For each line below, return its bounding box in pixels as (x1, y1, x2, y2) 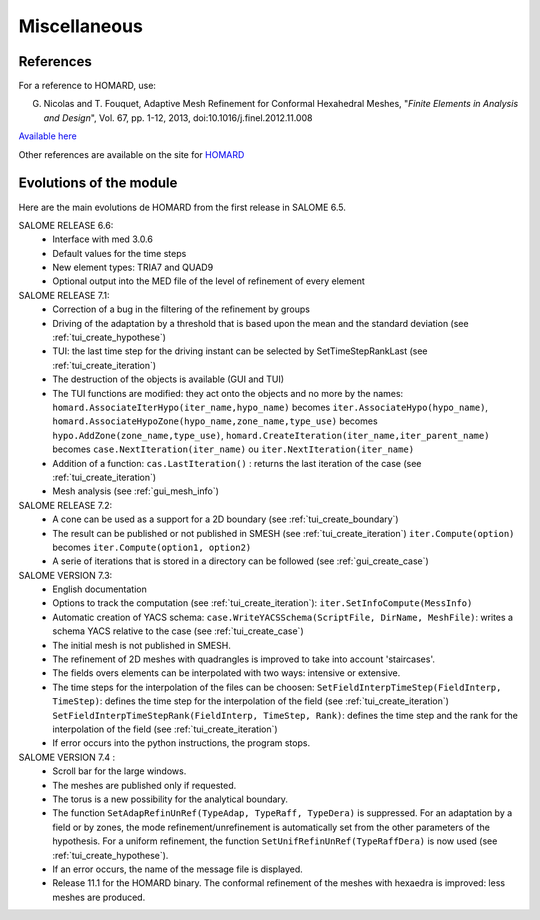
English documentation (52, 583, 147, 595)
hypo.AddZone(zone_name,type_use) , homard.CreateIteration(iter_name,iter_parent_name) (52, 429, 490, 441)
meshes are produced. (52, 891, 146, 903)
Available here (18, 130, 77, 142)
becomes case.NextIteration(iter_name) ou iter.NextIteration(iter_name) (52, 443, 415, 455)
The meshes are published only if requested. (52, 779, 237, 791)
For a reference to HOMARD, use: (18, 80, 157, 92)
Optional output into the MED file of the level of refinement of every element (52, 275, 365, 287)
